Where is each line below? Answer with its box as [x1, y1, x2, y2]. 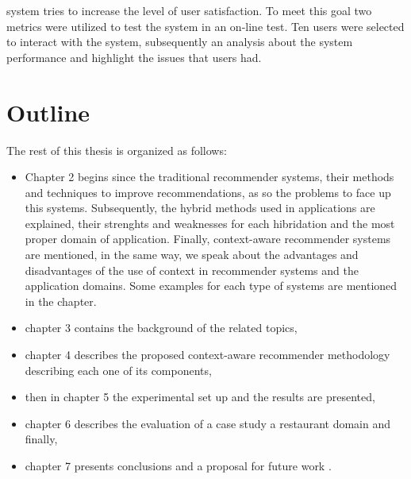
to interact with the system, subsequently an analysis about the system [6, 33, 353, 50]
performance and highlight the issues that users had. [6, 48, 262, 65]
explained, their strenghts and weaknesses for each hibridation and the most [25, 214, 395, 231]
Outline [6, 95, 90, 128]
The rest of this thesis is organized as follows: [6, 141, 227, 158]
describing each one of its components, [25, 361, 212, 378]
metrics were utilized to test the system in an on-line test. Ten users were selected [6, 17, 405, 34]
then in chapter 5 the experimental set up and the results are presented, [25, 388, 375, 405]
